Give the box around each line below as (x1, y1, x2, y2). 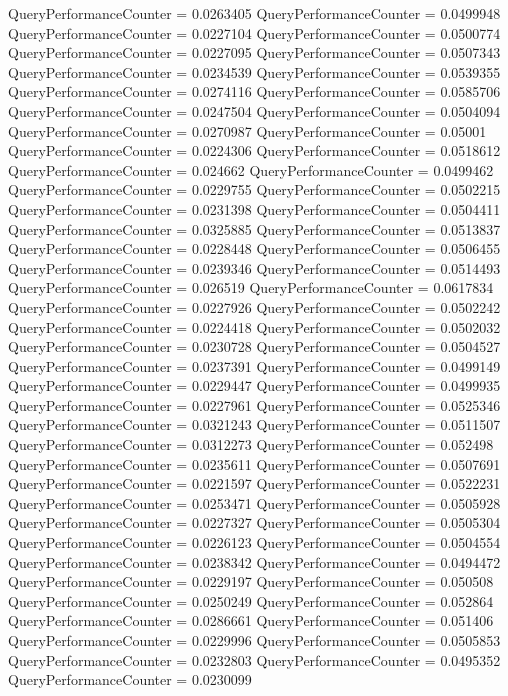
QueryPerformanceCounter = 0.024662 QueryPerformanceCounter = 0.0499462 (8, 159, 494, 180)
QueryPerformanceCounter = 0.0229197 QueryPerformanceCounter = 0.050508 (8, 571, 494, 592)
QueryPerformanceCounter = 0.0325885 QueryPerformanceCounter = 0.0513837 (8, 218, 501, 239)
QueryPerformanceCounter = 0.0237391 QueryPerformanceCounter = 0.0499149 (8, 355, 501, 376)
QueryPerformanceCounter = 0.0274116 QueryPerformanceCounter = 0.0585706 (8, 81, 501, 102)
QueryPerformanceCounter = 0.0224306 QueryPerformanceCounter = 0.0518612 (8, 140, 501, 161)
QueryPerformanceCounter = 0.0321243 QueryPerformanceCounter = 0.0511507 (8, 414, 501, 435)
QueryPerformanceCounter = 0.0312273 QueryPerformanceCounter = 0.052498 (8, 434, 494, 455)
